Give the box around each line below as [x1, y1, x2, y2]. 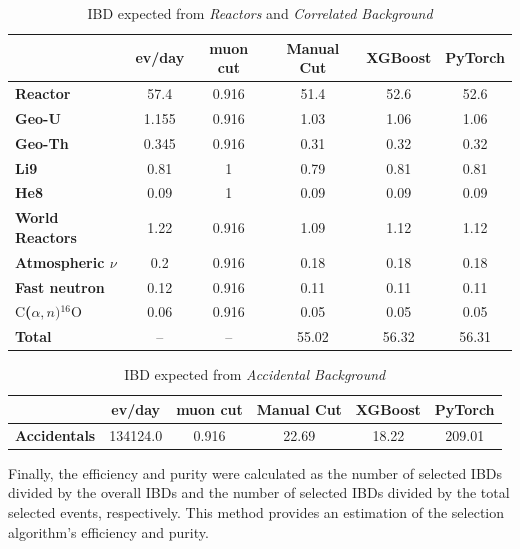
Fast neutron [15, 276, 105, 297]
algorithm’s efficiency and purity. [8, 521, 209, 542]
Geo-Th [15, 132, 69, 153]
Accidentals [15, 424, 96, 445]
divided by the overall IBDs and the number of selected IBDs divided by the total [8, 482, 510, 503]
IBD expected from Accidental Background [124, 364, 386, 385]
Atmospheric [15, 251, 105, 272]
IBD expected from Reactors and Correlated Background [87, 3, 433, 23]
